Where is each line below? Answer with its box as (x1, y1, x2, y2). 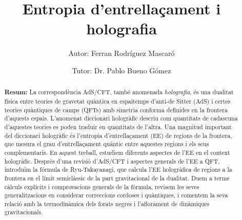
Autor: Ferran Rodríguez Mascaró (68, 48, 175, 58)
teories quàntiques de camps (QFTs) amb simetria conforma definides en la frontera (4, 105, 228, 114)
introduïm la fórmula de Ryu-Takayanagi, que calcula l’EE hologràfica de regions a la (4, 165, 232, 174)
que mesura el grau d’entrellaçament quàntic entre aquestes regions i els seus (4, 139, 209, 148)
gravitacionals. (4, 208, 43, 216)
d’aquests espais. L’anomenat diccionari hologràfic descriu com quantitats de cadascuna (4, 114, 238, 123)
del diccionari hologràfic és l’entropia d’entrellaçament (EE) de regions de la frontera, (4, 131, 232, 139)
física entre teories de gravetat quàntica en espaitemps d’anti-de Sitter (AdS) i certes (4, 96, 231, 105)
